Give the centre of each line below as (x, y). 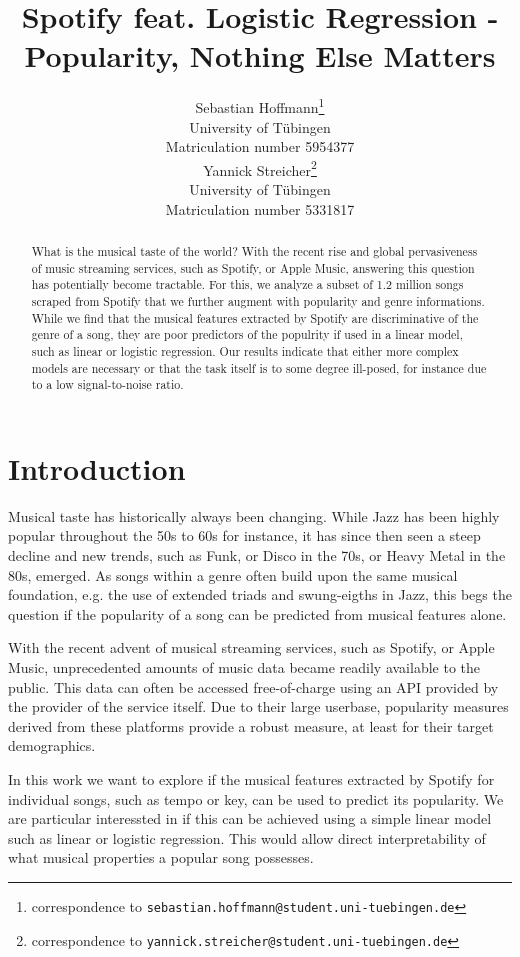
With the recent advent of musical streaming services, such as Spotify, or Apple (251, 647)
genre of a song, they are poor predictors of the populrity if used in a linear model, (247, 334)
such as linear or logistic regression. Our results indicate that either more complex (245, 350)
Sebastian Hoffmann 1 (260, 105)
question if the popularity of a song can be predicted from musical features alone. (257, 613)
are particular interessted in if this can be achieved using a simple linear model (250, 818)
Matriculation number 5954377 (260, 146)
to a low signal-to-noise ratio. (107, 384)
